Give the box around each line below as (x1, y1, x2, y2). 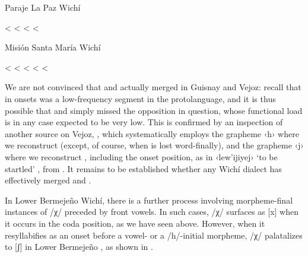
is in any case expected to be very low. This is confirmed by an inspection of (5, 116, 283, 128)
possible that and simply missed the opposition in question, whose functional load (5, 104, 303, 116)
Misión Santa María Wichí (5, 41, 101, 53)
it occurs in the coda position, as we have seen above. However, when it (5, 217, 265, 229)
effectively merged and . (5, 174, 91, 186)
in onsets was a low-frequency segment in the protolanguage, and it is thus (5, 92, 276, 104)
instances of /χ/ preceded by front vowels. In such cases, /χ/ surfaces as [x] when (5, 205, 299, 218)
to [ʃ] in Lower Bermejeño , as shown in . (5, 240, 153, 253)
